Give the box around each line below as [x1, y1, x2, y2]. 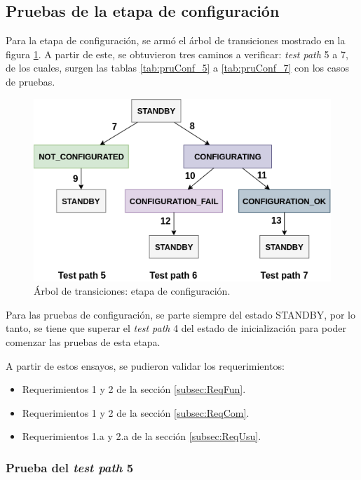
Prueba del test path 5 [6, 458, 134, 476]
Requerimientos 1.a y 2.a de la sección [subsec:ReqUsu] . [22, 429, 261, 444]
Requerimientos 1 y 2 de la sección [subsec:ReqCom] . [22, 405, 250, 420]
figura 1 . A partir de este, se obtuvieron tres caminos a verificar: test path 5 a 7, [6, 46, 348, 61]
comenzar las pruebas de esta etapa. [6, 335, 161, 349]
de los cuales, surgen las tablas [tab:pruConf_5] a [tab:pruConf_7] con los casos [6, 60, 349, 75]
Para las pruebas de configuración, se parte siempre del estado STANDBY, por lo [6, 307, 355, 321]
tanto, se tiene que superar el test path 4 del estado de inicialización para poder [6, 321, 346, 335]
